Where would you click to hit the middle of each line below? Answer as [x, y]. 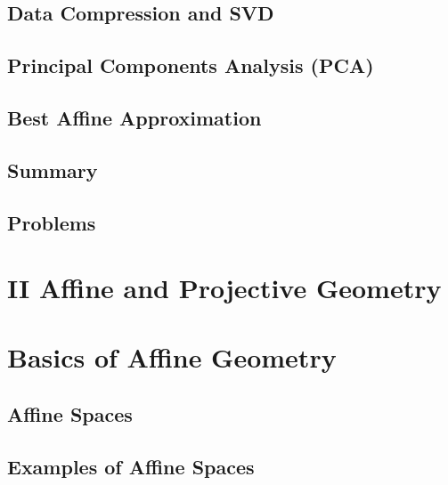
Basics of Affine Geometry [172, 357]
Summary [53, 170]
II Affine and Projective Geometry [224, 288]
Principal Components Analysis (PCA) [191, 65]
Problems [52, 222]
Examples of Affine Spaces [131, 466]
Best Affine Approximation [134, 117]
